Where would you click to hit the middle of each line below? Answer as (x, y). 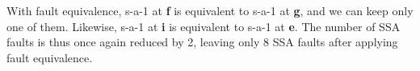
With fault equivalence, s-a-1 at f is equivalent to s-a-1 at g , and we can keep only (210, 10)
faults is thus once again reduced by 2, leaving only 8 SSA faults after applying (202, 42)
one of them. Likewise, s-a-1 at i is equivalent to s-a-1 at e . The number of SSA (204, 26)
